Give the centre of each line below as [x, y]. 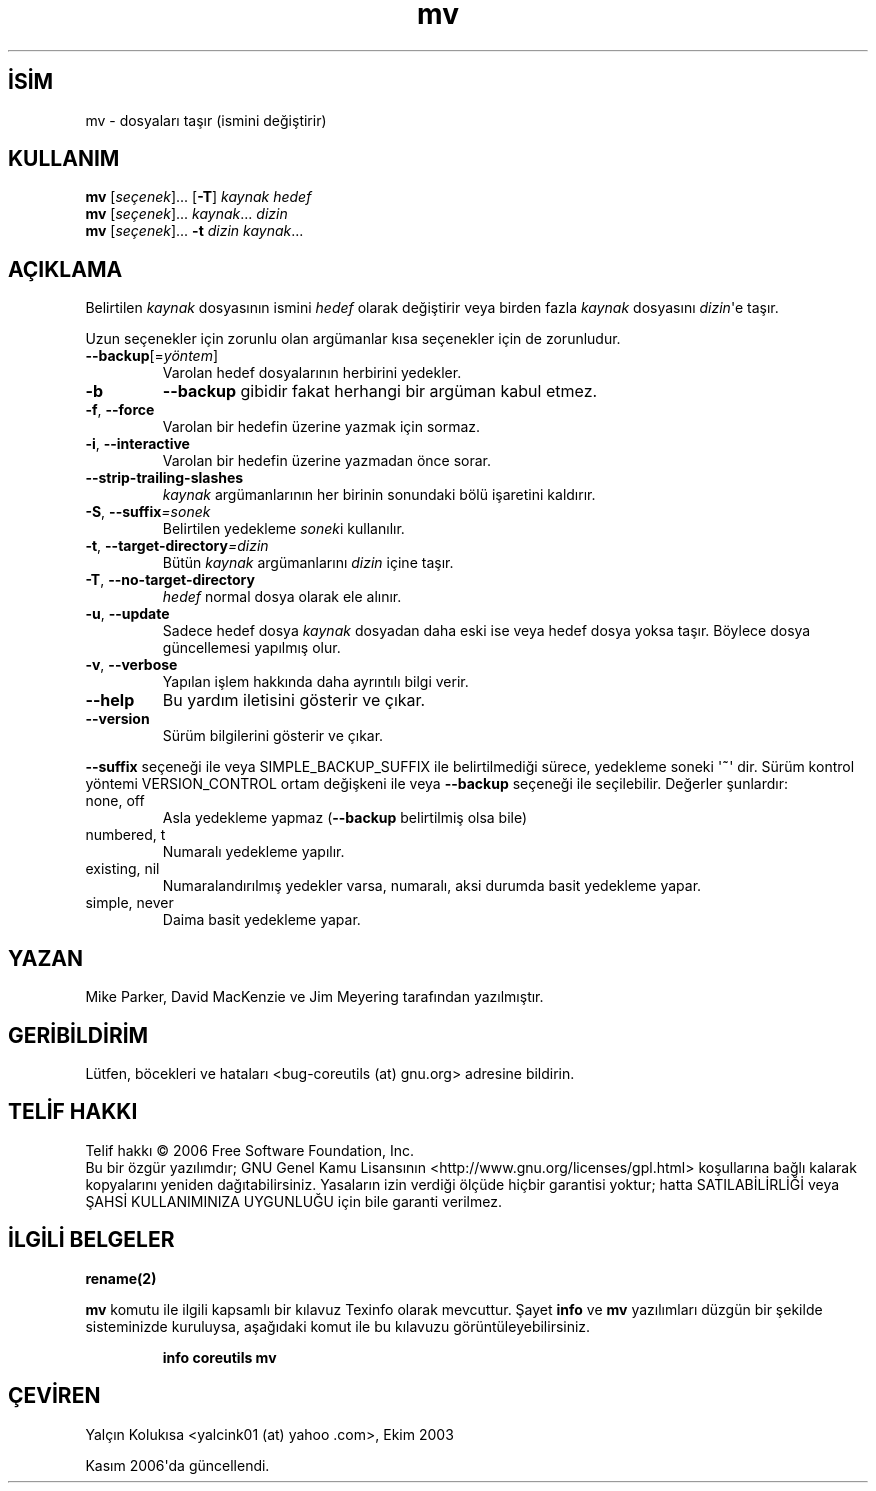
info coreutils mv [219, 1357]
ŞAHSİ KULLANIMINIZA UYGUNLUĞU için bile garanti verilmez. [293, 1201]
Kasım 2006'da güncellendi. [177, 1465]
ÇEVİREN [54, 1396]
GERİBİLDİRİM [78, 1035]
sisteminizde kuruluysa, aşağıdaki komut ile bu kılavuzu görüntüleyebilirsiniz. [338, 1326]
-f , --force [120, 410]
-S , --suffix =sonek [148, 512]
